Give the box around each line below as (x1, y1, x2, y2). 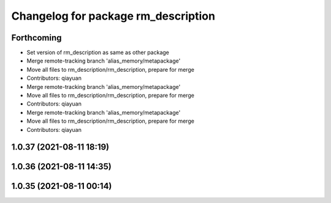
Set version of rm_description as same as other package (26, 49, 170, 56)
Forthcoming (11, 33, 62, 43)
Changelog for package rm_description (11, 9, 216, 23)
